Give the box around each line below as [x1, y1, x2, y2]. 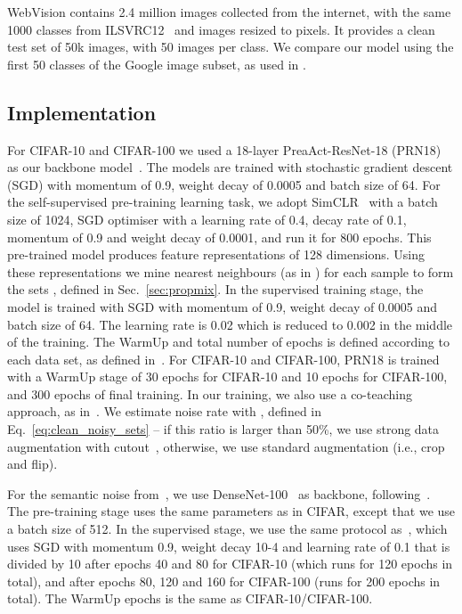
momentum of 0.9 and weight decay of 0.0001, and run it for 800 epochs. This [7, 227, 432, 246]
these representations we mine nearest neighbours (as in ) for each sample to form [7, 262, 454, 281]
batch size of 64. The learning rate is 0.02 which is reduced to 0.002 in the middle [7, 315, 453, 333]
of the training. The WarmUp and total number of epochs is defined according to [7, 332, 450, 351]
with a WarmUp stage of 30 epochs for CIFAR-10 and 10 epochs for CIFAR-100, [7, 367, 448, 386]
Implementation [7, 98, 157, 126]
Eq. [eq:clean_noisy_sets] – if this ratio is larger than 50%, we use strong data [7, 420, 440, 438]
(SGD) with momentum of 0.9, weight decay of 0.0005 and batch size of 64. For [7, 175, 441, 193]
